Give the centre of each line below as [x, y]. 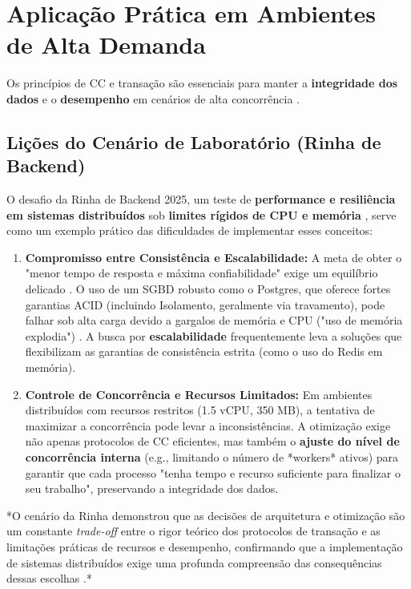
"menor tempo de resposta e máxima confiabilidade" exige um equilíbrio [201, 273]
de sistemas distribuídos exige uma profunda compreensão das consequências [194, 562]
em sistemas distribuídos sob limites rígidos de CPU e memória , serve [201, 214]
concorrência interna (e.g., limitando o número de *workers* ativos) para [212, 457]
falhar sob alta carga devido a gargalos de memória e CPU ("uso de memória [214, 320]
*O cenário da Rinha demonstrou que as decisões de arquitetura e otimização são [206, 515]
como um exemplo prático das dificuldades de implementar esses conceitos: [190, 230]
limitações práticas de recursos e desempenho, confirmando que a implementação [205, 546]
